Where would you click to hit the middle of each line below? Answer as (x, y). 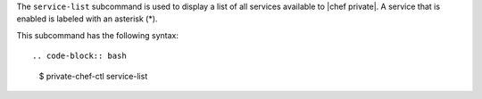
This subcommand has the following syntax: (97, 35)
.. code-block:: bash (79, 56)
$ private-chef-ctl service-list (93, 76)
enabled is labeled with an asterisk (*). (87, 19)
